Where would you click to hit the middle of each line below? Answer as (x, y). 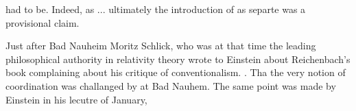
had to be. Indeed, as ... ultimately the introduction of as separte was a (156, 9)
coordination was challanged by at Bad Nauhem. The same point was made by (171, 85)
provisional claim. (43, 22)
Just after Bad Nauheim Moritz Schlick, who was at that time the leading (161, 46)
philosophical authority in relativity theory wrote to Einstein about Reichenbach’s (178, 59)
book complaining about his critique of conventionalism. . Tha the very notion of (176, 72)
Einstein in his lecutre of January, (76, 99)
